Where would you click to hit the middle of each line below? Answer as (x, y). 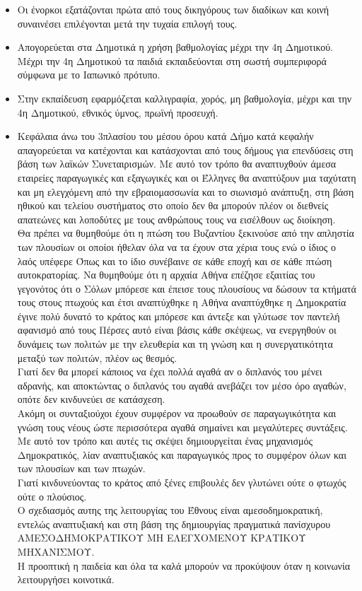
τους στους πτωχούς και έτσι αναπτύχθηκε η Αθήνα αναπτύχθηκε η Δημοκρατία (182, 302)
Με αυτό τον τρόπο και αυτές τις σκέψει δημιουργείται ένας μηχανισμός (165, 441)
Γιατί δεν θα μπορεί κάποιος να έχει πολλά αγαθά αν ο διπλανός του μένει (170, 371)
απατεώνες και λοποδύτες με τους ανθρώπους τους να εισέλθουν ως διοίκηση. (176, 219)
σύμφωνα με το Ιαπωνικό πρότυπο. (89, 75)
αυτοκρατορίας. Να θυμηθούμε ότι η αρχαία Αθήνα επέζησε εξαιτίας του (166, 275)
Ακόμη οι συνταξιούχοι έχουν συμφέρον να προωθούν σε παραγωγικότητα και (177, 413)
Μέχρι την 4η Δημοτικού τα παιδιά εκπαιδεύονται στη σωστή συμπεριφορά (172, 60)
